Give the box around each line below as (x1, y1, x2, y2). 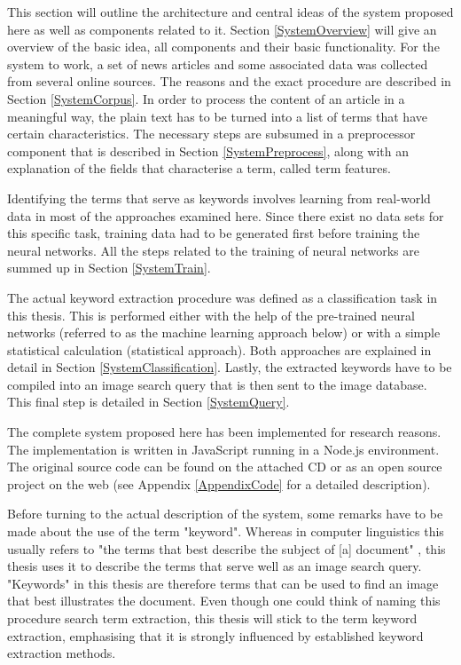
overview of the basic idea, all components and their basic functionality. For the (7, 37, 440, 56)
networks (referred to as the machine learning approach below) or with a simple (7, 323, 441, 342)
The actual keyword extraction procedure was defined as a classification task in (7, 288, 438, 306)
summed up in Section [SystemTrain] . (7, 258, 211, 277)
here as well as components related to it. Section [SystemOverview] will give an (7, 20, 437, 38)
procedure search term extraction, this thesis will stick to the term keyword (7, 609, 418, 627)
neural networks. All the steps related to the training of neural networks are (7, 241, 419, 259)
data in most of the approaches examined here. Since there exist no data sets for (7, 206, 444, 225)
